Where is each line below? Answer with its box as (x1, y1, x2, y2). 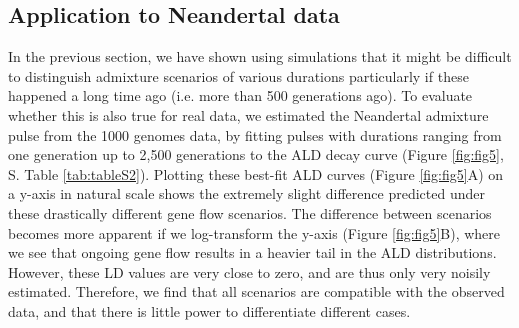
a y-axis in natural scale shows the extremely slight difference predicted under (8, 183, 485, 204)
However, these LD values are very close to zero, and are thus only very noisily (8, 261, 491, 282)
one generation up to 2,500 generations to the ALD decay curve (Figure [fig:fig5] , (8, 144, 504, 165)
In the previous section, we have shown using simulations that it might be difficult (8, 46, 512, 67)
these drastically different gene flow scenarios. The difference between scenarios (8, 202, 492, 223)
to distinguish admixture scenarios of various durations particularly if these (8, 65, 469, 86)
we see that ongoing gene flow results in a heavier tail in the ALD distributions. (8, 242, 497, 263)
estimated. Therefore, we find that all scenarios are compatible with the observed (8, 281, 505, 302)
